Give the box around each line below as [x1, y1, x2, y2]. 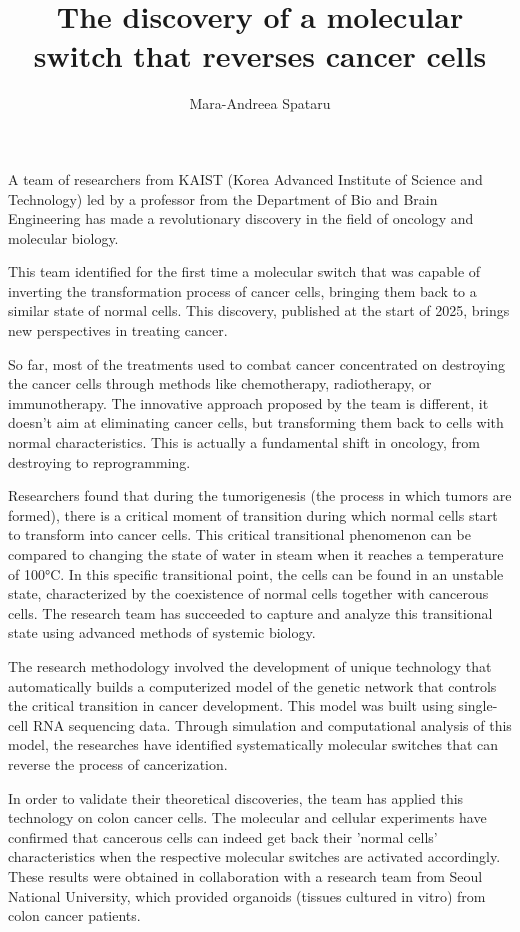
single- [458, 695, 498, 716]
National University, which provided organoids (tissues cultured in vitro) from [8, 885, 486, 906]
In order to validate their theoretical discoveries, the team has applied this [8, 787, 464, 808]
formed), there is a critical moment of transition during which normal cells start [8, 504, 498, 525]
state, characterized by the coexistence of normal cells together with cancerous [8, 583, 489, 604]
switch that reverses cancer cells [33, 35, 487, 76]
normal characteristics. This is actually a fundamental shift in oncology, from [8, 432, 480, 453]
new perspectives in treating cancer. [8, 320, 228, 341]
